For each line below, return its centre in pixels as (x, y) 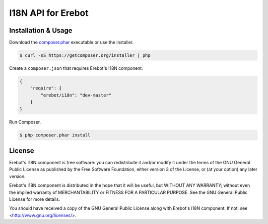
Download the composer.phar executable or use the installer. (71, 43)
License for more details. (34, 199)
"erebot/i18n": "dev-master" (76, 95)
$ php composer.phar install (55, 135)
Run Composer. (25, 122)
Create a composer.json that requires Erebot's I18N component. (76, 68)
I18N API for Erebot (49, 13)
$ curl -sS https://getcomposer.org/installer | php (85, 55)
